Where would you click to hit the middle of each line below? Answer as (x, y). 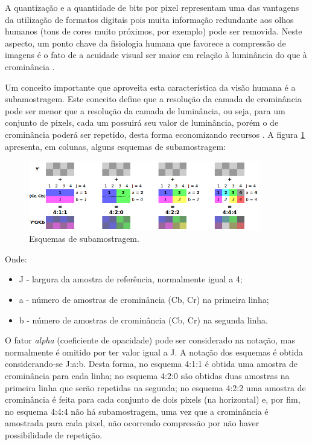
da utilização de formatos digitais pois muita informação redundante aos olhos (149, 19)
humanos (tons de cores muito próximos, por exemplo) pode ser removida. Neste (154, 31)
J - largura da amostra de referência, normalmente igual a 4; (131, 279)
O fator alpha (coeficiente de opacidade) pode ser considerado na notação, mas (150, 340)
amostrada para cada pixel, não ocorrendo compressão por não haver (132, 423)
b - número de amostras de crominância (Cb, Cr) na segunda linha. (144, 320)
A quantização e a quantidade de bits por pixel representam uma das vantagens (152, 7)
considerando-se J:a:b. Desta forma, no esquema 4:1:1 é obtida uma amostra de (151, 364)
